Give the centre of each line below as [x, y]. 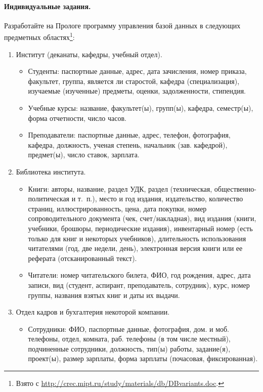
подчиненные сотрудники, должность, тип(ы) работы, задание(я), [129, 348]
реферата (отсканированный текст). [82, 258]
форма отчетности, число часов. [77, 118]
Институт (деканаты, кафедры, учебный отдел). [89, 54]
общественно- [235, 188]
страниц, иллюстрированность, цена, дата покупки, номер [117, 208]
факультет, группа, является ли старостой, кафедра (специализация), [134, 81]
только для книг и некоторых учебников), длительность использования [137, 238]
